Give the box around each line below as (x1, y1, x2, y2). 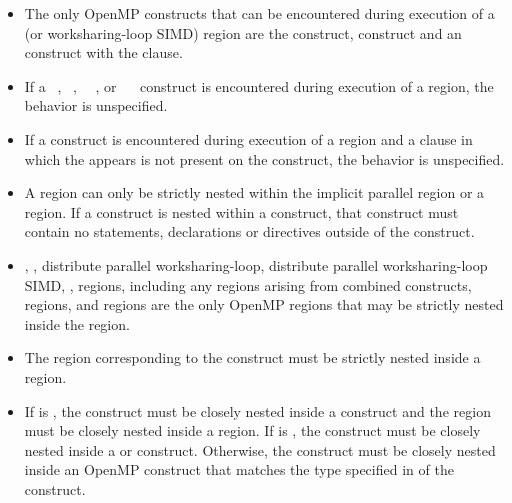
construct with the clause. (24, 42, 183, 63)
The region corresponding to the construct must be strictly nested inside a (24, 347, 481, 368)
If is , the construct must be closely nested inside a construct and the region (24, 400, 491, 421)
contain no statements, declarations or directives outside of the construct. (24, 221, 475, 242)
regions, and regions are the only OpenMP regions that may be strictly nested (24, 294, 504, 315)
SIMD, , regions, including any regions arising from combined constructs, (24, 274, 472, 295)
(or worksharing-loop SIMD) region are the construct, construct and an (24, 22, 462, 43)
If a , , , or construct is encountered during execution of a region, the (24, 75, 494, 96)
